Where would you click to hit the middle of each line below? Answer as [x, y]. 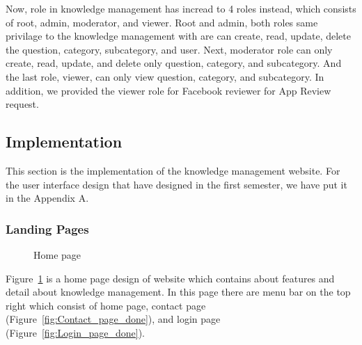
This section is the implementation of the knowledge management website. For [173, 170]
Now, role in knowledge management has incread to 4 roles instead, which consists [181, 8]
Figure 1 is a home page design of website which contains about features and [170, 278]
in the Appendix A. [47, 198]
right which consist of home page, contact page [106, 305]
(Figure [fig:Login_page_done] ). [75, 332]
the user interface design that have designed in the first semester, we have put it [176, 184]
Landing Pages [47, 228]
